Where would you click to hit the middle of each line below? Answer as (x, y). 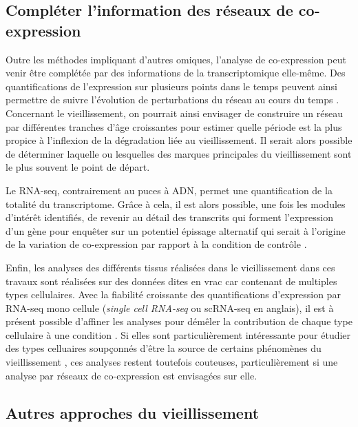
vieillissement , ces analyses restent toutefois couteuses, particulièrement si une (172, 362)
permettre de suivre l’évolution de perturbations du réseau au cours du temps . (172, 100)
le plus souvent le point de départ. (78, 167)
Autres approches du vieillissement (133, 412)
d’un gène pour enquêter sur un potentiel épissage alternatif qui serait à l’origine (176, 230)
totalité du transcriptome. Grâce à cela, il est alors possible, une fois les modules (176, 204)
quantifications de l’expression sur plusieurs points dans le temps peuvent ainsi (171, 86)
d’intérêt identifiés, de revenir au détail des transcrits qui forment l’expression (169, 217)
